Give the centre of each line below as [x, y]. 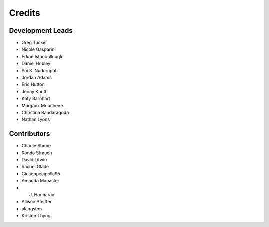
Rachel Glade [35, 167]
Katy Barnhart [36, 99]
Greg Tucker [34, 43]
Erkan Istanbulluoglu [43, 56]
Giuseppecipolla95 [41, 173]
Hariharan [44, 194]
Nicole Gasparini [39, 49]
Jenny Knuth [35, 91]
